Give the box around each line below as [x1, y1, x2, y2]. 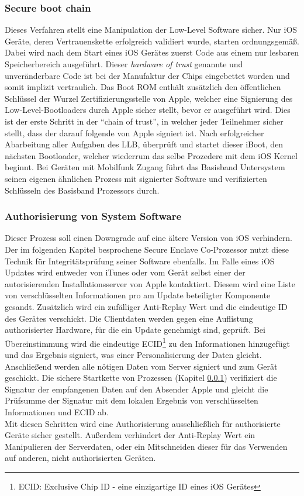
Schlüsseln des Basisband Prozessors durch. [5, 184, 160, 196]
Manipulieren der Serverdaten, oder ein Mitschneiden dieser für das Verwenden [5, 440, 288, 452]
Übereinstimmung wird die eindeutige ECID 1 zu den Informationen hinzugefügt [5, 335, 290, 349]
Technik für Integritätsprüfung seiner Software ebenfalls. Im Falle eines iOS [5, 254, 275, 267]
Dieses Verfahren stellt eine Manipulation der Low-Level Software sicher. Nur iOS [5, 23, 298, 36]
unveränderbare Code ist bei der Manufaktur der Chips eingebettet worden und [5, 69, 290, 81]
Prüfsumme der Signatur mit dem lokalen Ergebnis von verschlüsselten [5, 394, 258, 407]
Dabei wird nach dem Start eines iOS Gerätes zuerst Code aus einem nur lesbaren [5, 46, 299, 58]
